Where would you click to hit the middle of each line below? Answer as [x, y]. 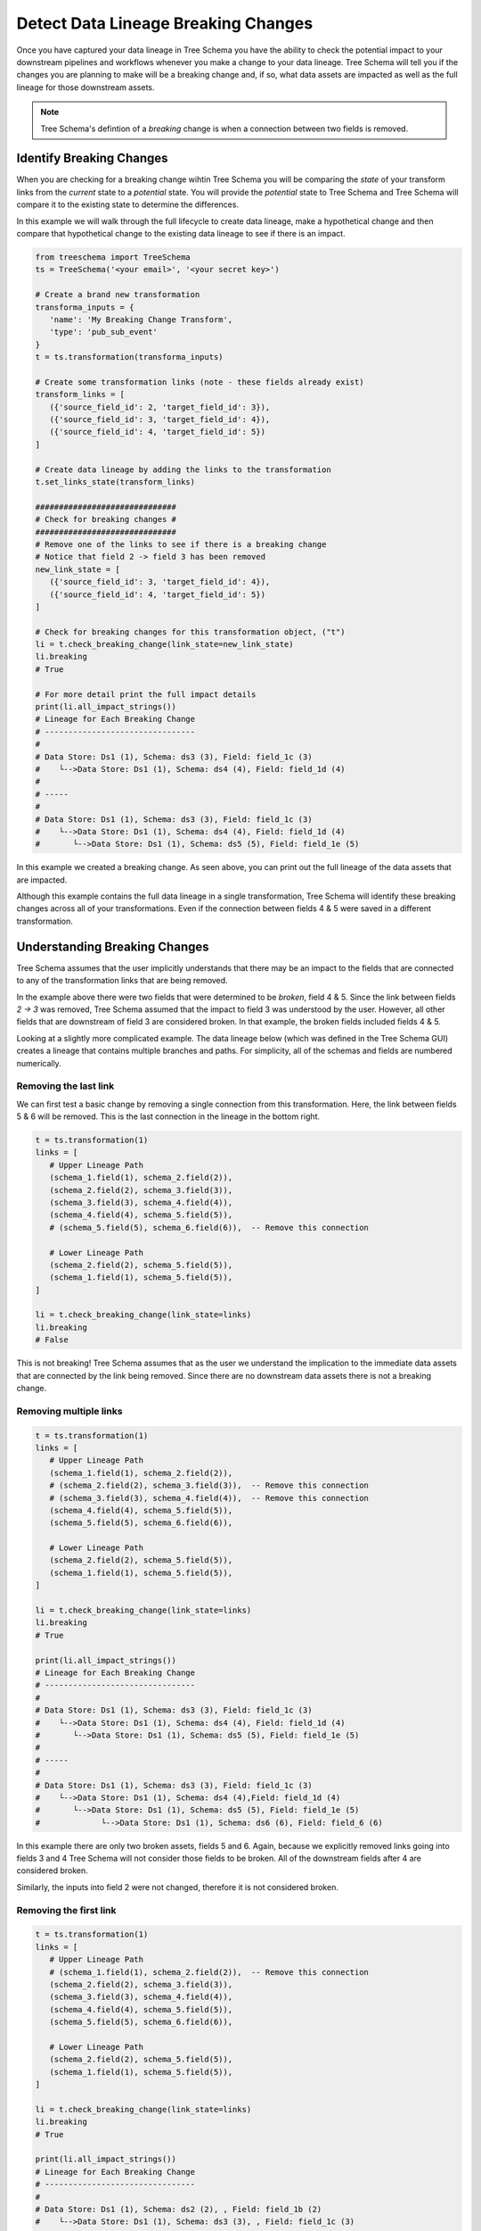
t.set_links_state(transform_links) [115, 481]
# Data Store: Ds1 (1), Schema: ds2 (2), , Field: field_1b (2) [179, 2209]
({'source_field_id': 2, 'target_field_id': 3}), [160, 407]
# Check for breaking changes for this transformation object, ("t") [190, 632]
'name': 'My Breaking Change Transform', [141, 319]
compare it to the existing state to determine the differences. [128, 204]
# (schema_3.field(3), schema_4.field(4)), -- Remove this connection [209, 1498]
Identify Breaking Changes [92, 158]
